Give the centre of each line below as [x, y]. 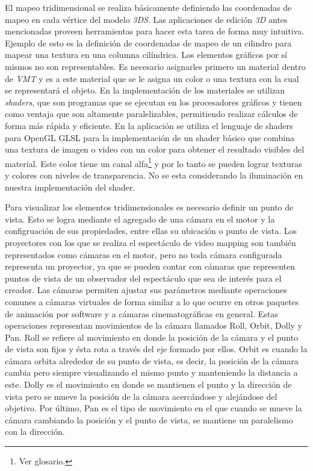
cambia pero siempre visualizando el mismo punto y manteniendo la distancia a [151, 372]
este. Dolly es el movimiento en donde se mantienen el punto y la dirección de [148, 384]
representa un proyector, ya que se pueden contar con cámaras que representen [150, 266]
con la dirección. [35, 431]
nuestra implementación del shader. [70, 187]
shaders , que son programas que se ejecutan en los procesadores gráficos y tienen [153, 102]
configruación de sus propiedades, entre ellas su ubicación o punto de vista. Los [151, 231]
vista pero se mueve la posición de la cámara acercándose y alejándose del [141, 396]
